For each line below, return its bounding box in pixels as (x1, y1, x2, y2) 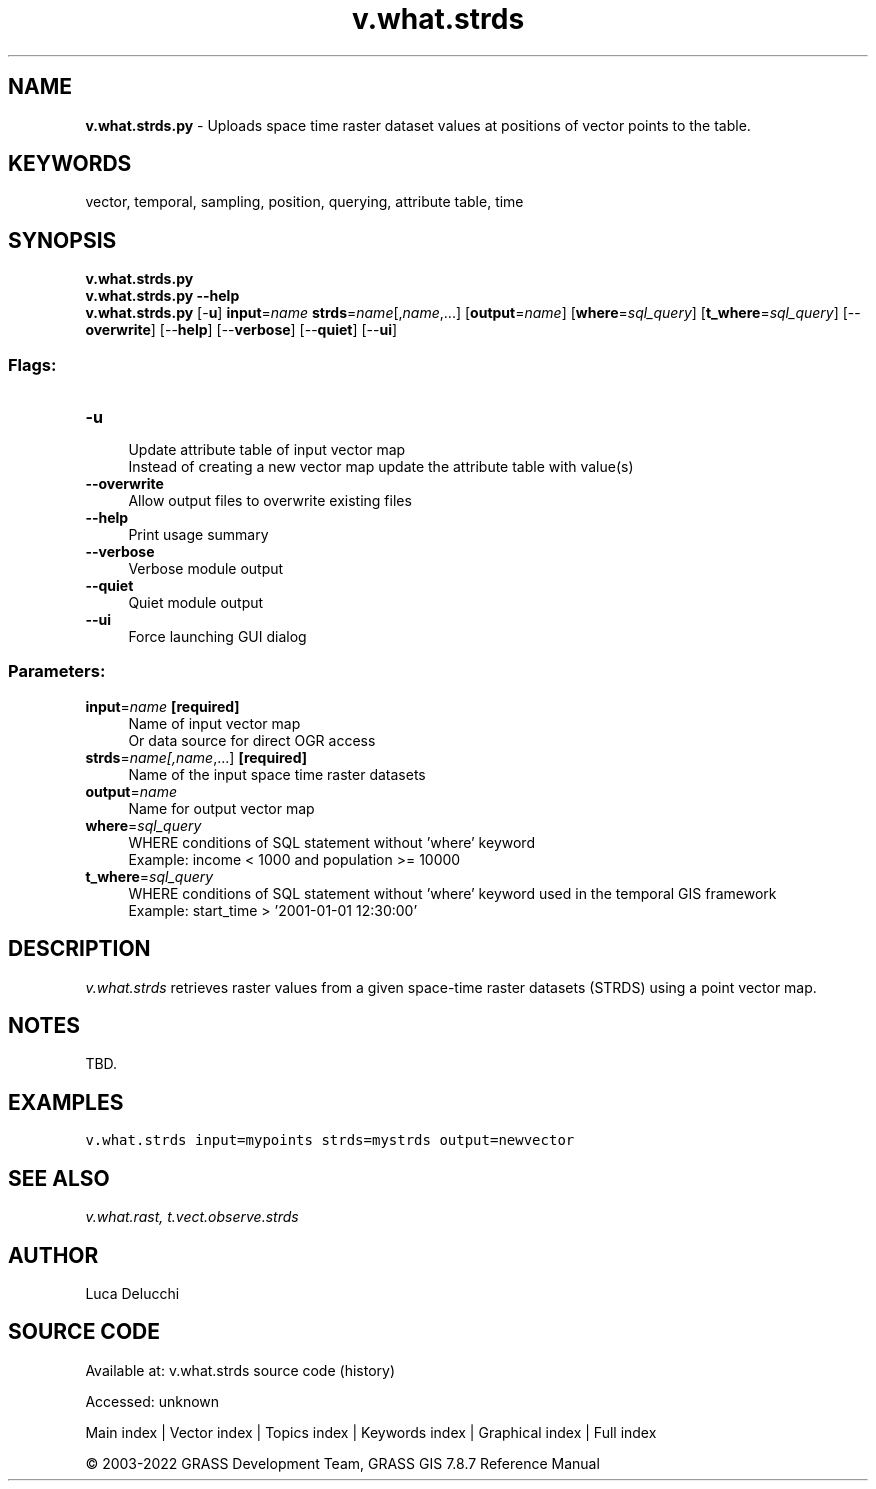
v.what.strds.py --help (85, 287, 240, 305)
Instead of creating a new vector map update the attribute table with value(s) (128, 458, 634, 476)
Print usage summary (128, 526, 269, 544)
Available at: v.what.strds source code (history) (85, 1361, 396, 1379)
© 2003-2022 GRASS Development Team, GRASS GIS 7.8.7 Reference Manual (85, 1454, 600, 1472)
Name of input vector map (128, 714, 301, 732)
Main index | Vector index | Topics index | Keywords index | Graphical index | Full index (85, 1423, 657, 1441)
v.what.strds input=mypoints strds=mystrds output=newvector (85, 1132, 575, 1149)
